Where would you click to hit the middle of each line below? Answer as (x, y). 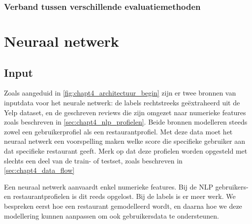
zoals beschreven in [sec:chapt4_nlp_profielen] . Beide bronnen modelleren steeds (126, 122)
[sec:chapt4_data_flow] (39, 170)
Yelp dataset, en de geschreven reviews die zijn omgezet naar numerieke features (125, 112)
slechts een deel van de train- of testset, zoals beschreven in (93, 160)
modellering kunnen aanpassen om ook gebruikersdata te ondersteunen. (111, 215)
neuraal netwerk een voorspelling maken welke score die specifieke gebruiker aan (125, 141)
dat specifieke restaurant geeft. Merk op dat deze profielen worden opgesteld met (126, 150)
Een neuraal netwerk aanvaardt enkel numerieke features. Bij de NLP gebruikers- (126, 186)
